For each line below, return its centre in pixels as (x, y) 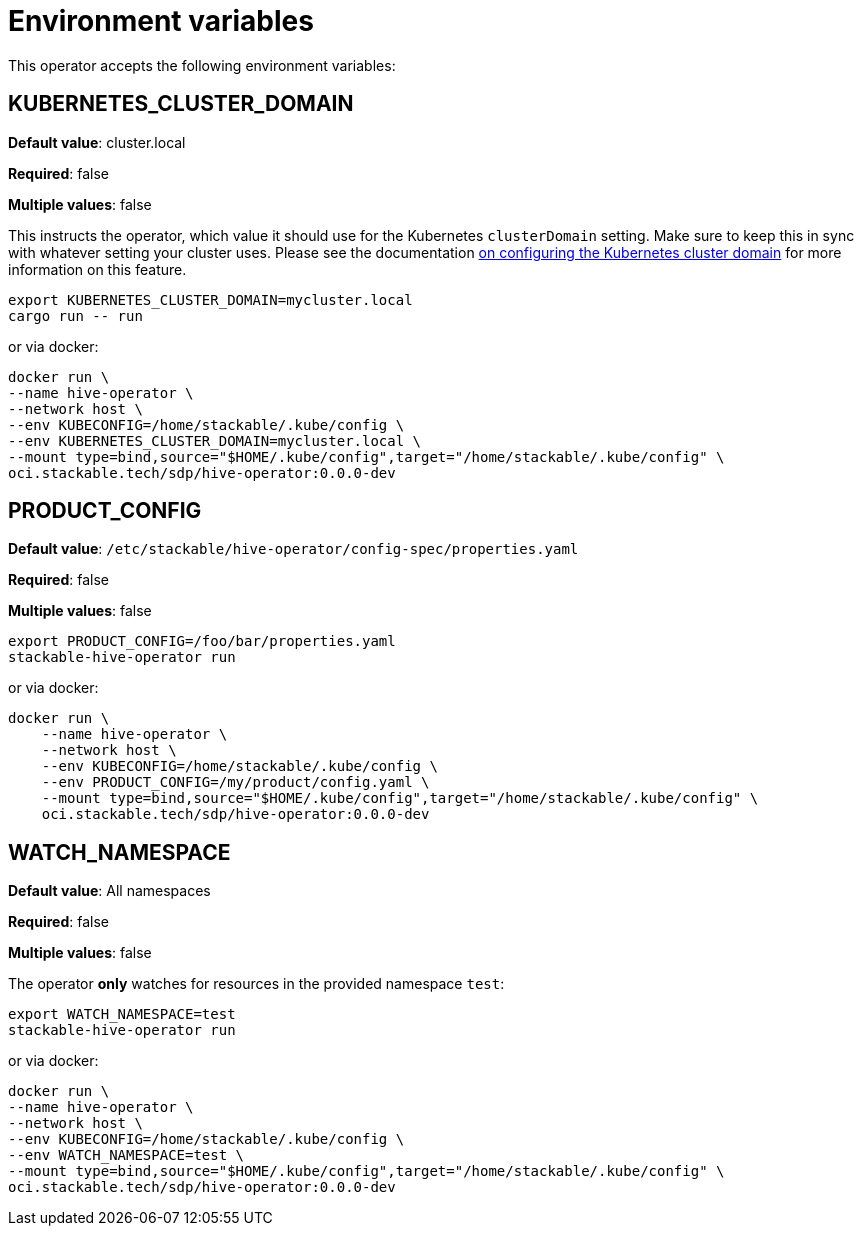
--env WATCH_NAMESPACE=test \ (126, 1155)
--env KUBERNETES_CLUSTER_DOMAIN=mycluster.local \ (215, 440)
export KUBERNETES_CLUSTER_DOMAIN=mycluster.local (210, 299)
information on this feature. (97, 269)
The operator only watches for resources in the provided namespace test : (256, 984)
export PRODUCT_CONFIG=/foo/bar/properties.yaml (202, 641)
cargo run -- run (75, 315)
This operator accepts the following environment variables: (202, 65)
